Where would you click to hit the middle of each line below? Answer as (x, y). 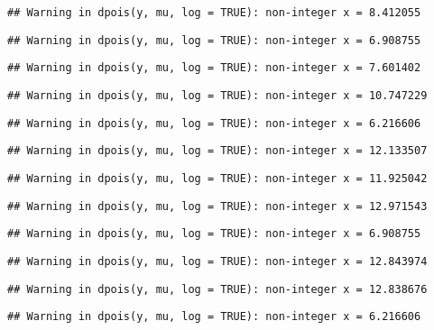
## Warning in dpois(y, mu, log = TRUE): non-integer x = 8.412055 (214, 13)
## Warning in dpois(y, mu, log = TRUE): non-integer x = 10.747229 (217, 95)
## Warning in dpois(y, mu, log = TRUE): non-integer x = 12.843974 (217, 261)
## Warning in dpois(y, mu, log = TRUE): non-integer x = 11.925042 (217, 178)
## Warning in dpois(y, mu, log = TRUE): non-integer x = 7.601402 (214, 68)
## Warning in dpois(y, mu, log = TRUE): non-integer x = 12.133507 (217, 151)
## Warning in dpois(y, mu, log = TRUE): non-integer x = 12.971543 (217, 206)
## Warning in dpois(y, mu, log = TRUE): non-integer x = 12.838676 (217, 289)
